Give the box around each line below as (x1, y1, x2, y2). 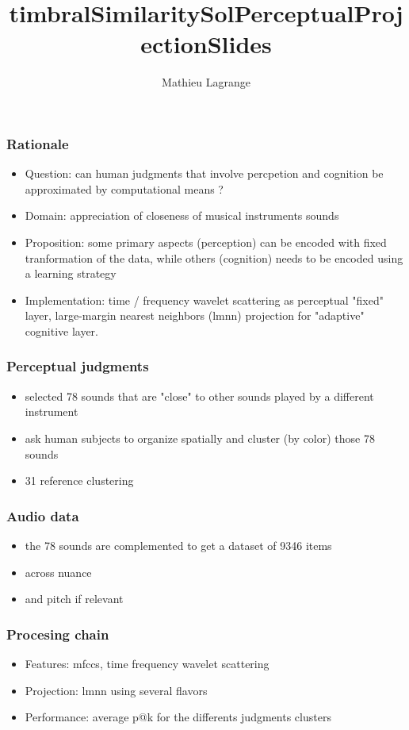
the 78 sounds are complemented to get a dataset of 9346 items (25, 536, 332, 553)
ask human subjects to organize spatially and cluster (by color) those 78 (25, 429, 375, 446)
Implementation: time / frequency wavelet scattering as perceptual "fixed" (25, 291, 384, 308)
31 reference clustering (25, 472, 134, 489)
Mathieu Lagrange (162, 74, 250, 90)
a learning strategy (25, 265, 117, 282)
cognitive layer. (25, 322, 99, 339)
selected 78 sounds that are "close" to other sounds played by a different (25, 387, 374, 404)
